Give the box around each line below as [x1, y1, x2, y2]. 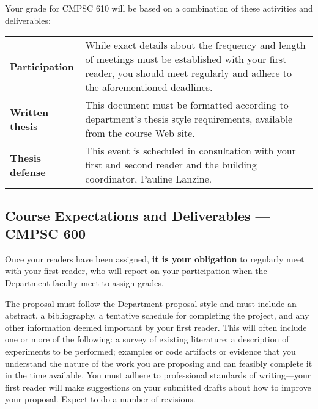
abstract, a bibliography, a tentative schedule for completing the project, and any [5, 309, 309, 322]
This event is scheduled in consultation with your [85, 143, 296, 158]
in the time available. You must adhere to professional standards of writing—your [5, 369, 311, 382]
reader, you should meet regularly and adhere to [85, 66, 292, 81]
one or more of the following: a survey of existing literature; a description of [5, 333, 289, 346]
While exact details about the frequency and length [85, 38, 306, 52]
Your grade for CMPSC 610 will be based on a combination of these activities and [5, 2, 313, 14]
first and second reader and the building [85, 157, 257, 172]
